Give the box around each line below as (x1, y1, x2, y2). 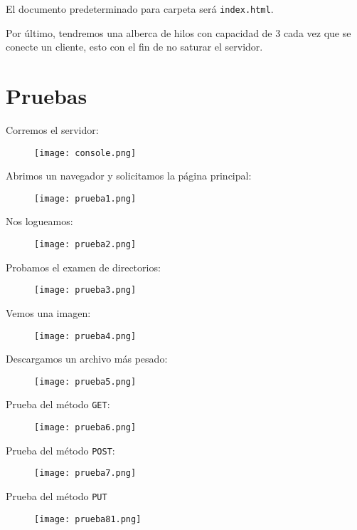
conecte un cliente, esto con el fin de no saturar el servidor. (6, 39, 263, 54)
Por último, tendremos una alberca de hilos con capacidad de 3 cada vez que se (6, 25, 351, 40)
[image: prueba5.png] (34, 376, 137, 387)
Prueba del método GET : (6, 397, 110, 412)
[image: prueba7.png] (34, 468, 137, 479)
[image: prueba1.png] (34, 193, 137, 204)
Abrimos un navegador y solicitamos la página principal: (6, 168, 252, 183)
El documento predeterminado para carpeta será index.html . (6, 1, 274, 16)
